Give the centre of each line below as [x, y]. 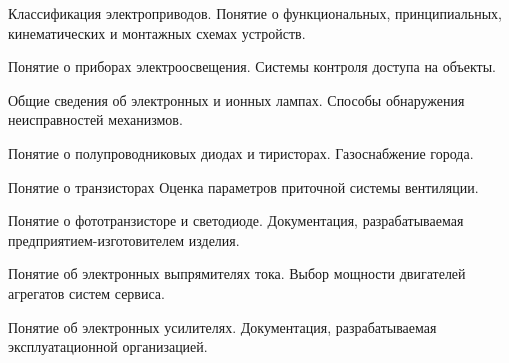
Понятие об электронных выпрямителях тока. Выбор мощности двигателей [237, 273]
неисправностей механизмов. [95, 119]
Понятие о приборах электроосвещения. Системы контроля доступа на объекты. [252, 66]
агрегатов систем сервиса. [86, 292]
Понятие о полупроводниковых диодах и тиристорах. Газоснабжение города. [241, 152]
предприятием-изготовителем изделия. [124, 239]
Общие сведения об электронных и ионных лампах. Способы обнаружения [236, 99]
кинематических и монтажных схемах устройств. [157, 32]
